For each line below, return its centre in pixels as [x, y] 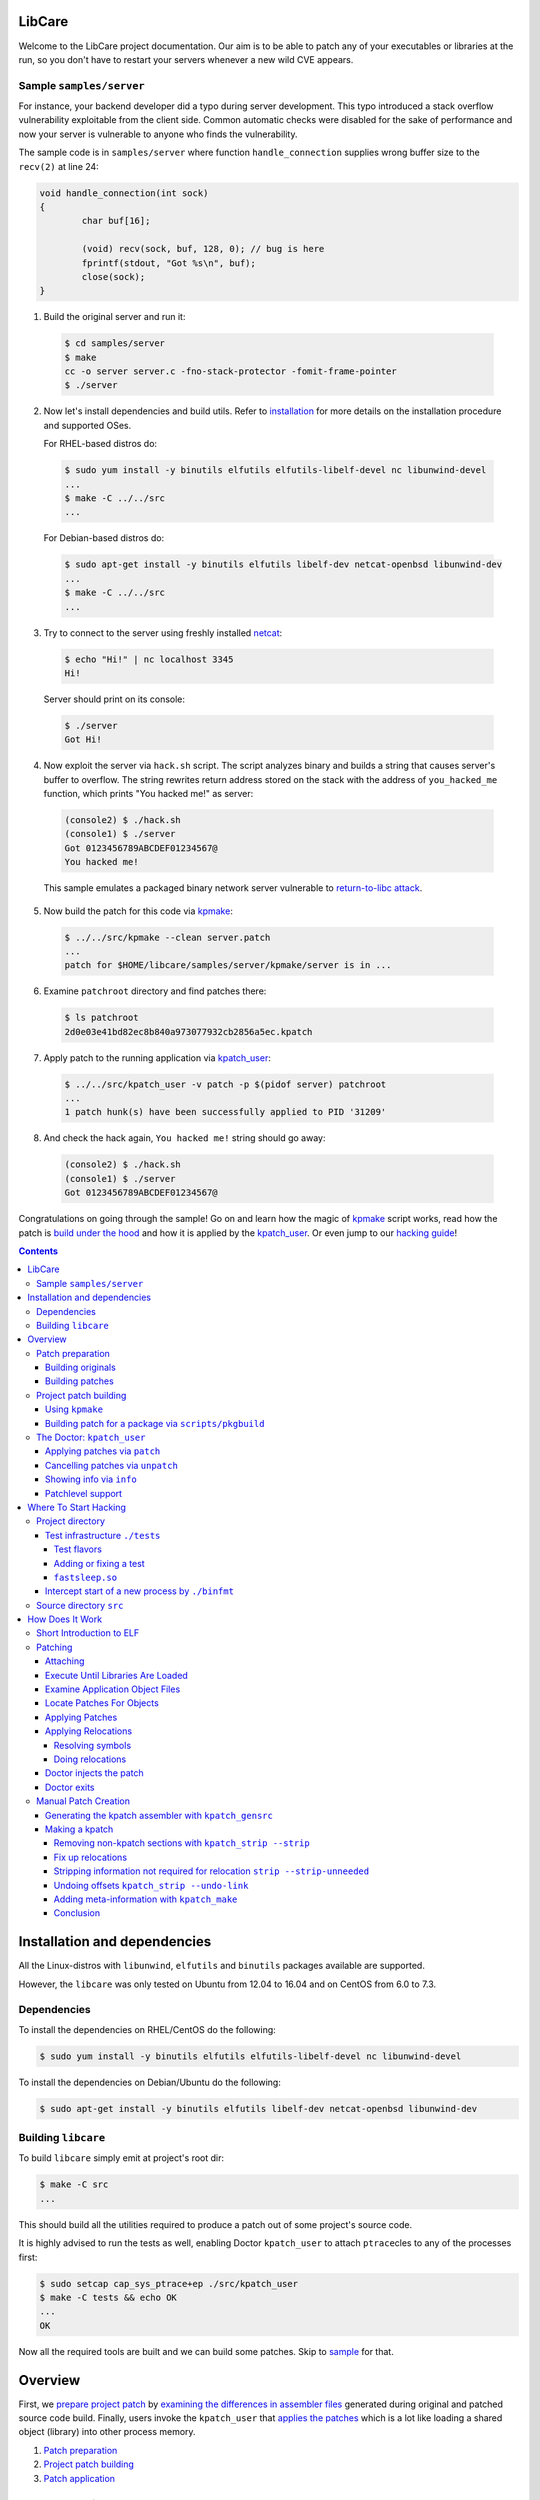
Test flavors [77, 1549]
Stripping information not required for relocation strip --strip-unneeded [211, 1871]
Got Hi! [83, 739]
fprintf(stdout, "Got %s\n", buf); [169, 263]
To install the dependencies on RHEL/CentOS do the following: [147, 2029]
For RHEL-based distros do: [100, 444]
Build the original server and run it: [114, 317]
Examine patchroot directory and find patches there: [155, 991]
